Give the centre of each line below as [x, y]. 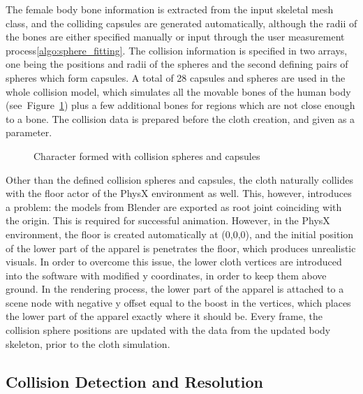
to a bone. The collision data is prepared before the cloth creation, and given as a [180, 118]
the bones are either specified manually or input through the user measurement [175, 37]
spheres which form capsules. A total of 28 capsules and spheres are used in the [176, 77]
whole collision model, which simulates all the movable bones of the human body [178, 91]
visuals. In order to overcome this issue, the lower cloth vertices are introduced [174, 262]
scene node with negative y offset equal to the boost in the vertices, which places [178, 302]
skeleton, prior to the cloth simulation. [88, 343]
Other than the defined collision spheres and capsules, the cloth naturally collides [179, 179]
